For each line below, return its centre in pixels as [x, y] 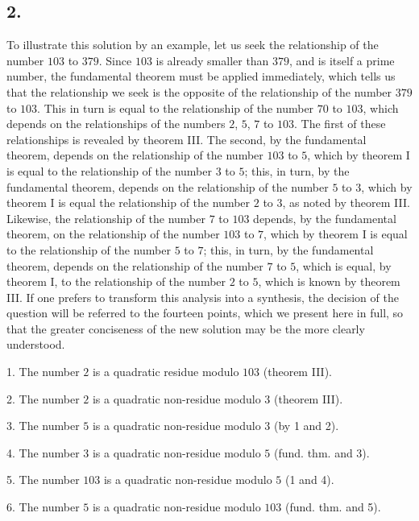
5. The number [43, 480]
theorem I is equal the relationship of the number [129, 203]
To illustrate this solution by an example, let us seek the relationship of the [193, 45]
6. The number [43, 507]
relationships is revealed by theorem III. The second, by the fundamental [187, 139]
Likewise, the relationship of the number [106, 218]
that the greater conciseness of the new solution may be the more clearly [186, 328]
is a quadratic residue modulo [166, 372]
